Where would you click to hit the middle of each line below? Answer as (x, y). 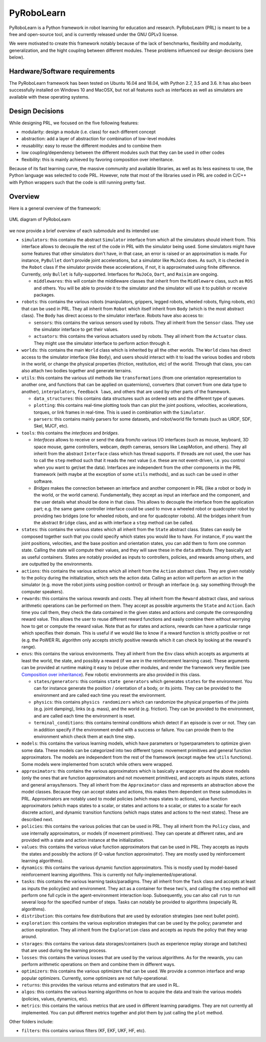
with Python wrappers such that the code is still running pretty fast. (77, 182)
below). (17, 57)
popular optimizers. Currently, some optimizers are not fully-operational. (95, 978)
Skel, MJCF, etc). (51, 426)
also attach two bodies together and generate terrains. (77, 371)
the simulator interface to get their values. (76, 329)
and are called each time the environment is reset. (84, 716)
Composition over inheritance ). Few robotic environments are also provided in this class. (111, 674)
